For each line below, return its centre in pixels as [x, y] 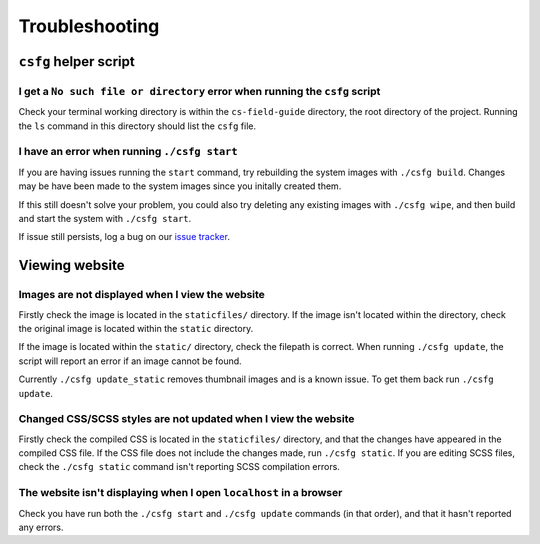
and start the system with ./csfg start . [105, 219]
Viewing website [71, 265]
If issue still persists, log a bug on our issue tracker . [124, 237]
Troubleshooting [89, 26]
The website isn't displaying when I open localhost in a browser [180, 493]
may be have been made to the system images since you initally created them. [180, 186]
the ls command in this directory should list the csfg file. [137, 126]
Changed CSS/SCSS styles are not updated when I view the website [186, 419]
